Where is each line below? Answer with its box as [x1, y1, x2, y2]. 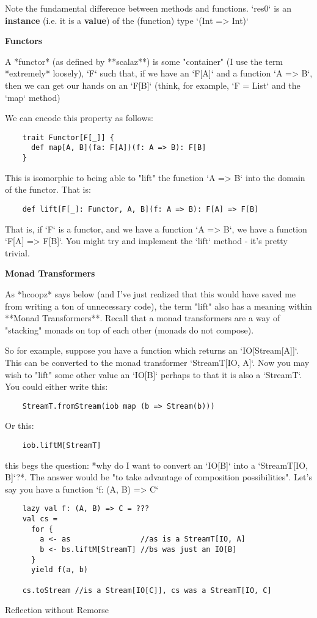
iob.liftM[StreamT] [22, 441, 101, 450]
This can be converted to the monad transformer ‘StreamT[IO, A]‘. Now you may [5, 356, 310, 368]
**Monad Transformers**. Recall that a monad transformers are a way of [5, 311, 280, 324]
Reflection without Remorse [5, 603, 109, 616]
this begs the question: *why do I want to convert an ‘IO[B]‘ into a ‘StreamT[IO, [5, 458, 308, 471]
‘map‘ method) [5, 91, 60, 103]
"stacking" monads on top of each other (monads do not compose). [5, 323, 254, 336]
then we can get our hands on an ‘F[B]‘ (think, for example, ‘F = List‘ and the [5, 78, 301, 91]
